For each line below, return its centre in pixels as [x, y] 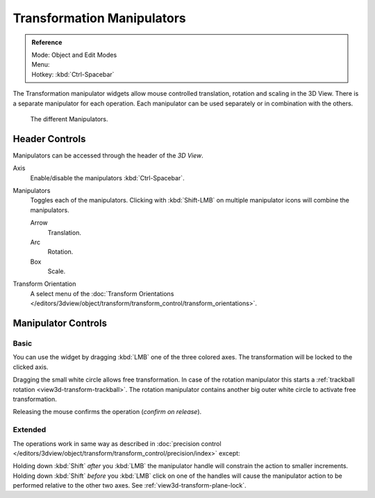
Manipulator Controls [60, 324]
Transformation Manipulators [100, 18]
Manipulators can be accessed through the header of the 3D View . [108, 155]
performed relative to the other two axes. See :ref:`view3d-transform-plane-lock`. [130, 486]
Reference [47, 42]
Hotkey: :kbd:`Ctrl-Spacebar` [73, 74]
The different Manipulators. [69, 119]
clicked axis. [31, 367]
